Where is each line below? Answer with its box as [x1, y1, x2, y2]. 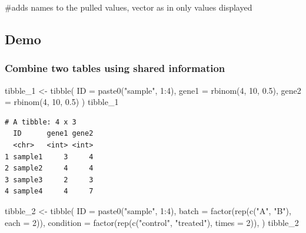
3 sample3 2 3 [5, 175, 94, 184]
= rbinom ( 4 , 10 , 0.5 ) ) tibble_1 [5, 96, 119, 108]
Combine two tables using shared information [5, 61, 225, 76]
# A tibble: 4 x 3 [5, 117, 76, 126]
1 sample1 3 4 [5, 152, 94, 161]
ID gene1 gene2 [13, 129, 94, 138]
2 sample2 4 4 [5, 164, 94, 173]
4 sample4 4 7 [5, 187, 94, 196]
